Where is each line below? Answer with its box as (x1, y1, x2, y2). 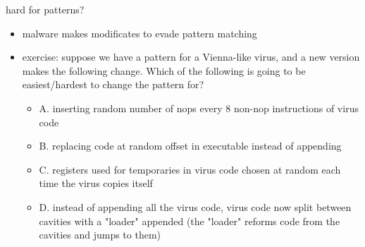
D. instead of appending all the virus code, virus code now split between (39, 199, 352, 214)
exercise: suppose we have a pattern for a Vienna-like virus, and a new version (22, 49, 360, 64)
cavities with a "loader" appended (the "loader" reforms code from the (39, 213, 340, 228)
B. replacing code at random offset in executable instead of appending (39, 138, 342, 153)
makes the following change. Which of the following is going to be (22, 63, 306, 78)
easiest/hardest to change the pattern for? (22, 77, 204, 92)
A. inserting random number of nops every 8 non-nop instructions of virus (39, 100, 359, 115)
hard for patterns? (6, 2, 85, 16)
